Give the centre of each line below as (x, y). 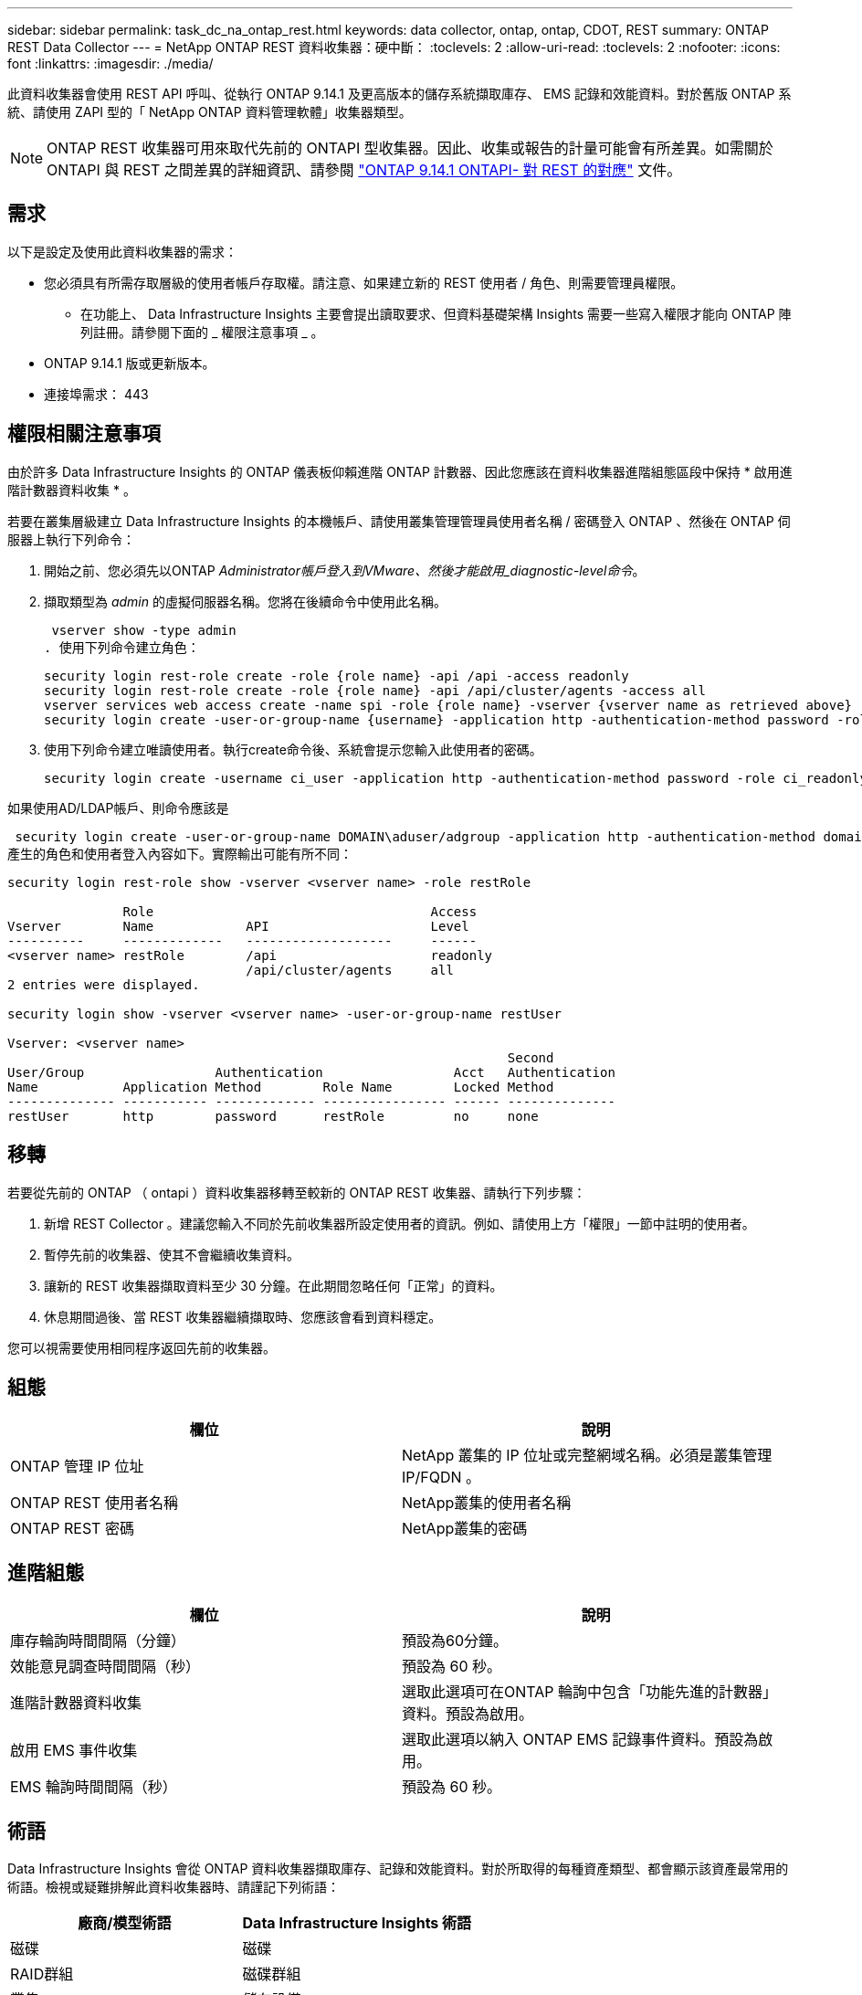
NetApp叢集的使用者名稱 (487, 1503)
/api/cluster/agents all (350, 970)
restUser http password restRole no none (273, 1116)
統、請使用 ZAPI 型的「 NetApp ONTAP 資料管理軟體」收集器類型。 (210, 112)
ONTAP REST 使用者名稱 (94, 1503)
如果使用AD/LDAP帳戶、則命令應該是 (118, 807)
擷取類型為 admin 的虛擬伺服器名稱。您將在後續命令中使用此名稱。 (245, 601)
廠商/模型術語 (125, 1923)
